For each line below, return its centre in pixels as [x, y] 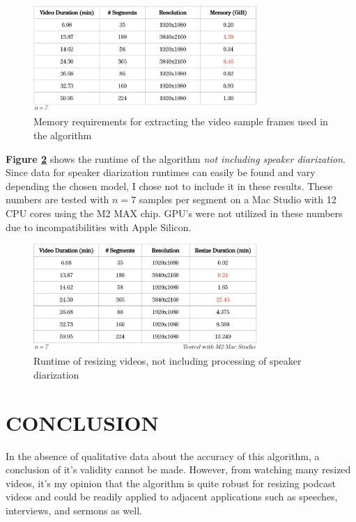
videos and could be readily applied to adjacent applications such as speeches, [172, 497]
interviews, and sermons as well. [74, 511]
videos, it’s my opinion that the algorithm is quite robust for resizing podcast [171, 483]
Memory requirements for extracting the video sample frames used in [181, 121]
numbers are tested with [57, 199]
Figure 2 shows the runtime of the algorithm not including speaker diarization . [176, 158]
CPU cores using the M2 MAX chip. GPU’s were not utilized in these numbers [174, 213]
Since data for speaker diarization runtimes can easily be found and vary [161, 172]
